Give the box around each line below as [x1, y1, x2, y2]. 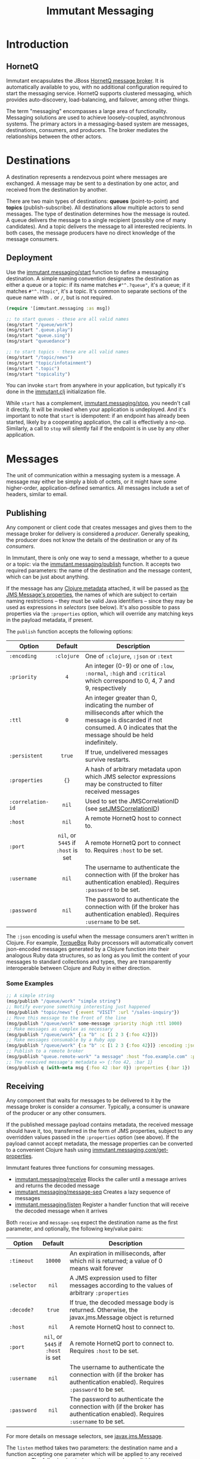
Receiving [6, 1081, 45, 1091]
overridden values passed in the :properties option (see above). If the [6, 1134, 179, 1141]
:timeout [9, 1257, 34, 1264]
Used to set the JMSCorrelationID [85, 797, 179, 806]
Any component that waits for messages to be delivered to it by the [6, 1097, 171, 1104]
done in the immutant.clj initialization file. [6, 388, 107, 395]
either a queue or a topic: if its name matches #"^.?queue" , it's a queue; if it [6, 281, 190, 288]
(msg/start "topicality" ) [6, 371, 70, 377]
